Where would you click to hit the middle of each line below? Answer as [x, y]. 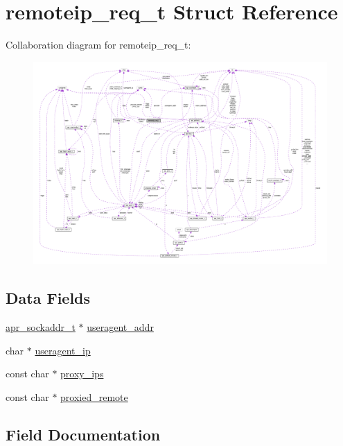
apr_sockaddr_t [41, 327]
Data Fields [48, 298]
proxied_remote [94, 397]
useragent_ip [63, 350]
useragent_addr [120, 327]
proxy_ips [82, 374]
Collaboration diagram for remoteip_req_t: [98, 45]
